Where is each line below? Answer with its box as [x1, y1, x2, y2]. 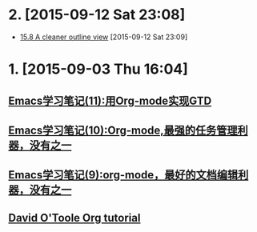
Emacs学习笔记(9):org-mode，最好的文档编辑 [8, 168, 239, 182]
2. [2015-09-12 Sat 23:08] [8, 6, 186, 24]
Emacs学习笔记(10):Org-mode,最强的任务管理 [8, 123, 238, 137]
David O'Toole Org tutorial [8, 210, 141, 225]
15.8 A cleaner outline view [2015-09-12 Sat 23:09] [19, 32, 188, 42]
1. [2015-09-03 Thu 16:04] [8, 60, 188, 78]
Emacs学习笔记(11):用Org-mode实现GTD [8, 94, 212, 107]
